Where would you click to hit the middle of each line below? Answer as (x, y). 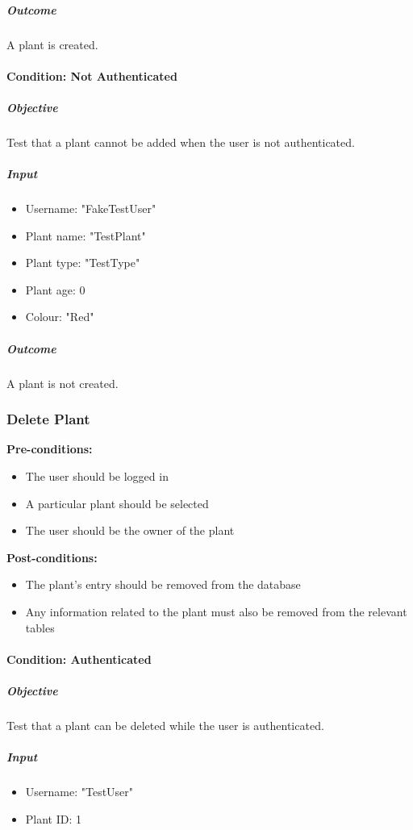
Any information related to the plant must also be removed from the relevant (216, 611)
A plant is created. (52, 44)
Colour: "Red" (60, 317)
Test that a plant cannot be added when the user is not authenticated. (181, 142)
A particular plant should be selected (117, 503)
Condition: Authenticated (79, 659)
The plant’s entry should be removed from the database (163, 584)
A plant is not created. (63, 383)
